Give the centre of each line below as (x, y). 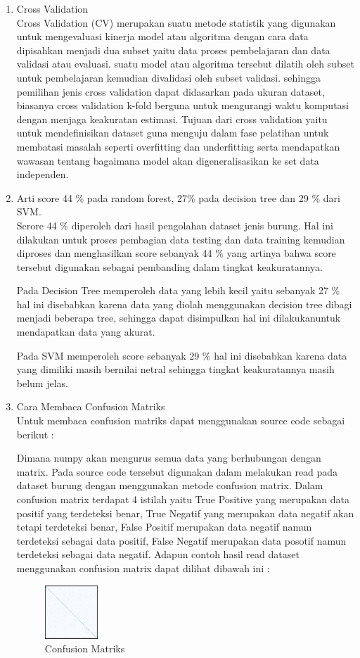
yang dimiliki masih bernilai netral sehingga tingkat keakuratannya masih (175, 369)
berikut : (35, 434)
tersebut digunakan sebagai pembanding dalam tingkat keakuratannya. (169, 266)
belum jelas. (42, 382)
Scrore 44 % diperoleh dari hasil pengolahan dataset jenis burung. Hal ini (175, 225)
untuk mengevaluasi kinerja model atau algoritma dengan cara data (162, 36)
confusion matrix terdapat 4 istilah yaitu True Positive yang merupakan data (183, 499)
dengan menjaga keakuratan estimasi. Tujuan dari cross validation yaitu (172, 119)
